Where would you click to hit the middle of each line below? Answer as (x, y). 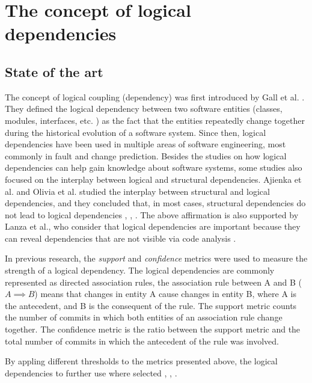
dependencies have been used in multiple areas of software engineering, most (145, 144)
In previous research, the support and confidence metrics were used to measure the (156, 258)
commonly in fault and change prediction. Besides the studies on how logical (146, 155)
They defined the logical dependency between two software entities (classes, (144, 109)
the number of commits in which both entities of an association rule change (144, 317)
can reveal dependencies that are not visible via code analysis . (121, 238)
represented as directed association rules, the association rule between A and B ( (153, 282)
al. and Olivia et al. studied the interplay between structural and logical (137, 191)
